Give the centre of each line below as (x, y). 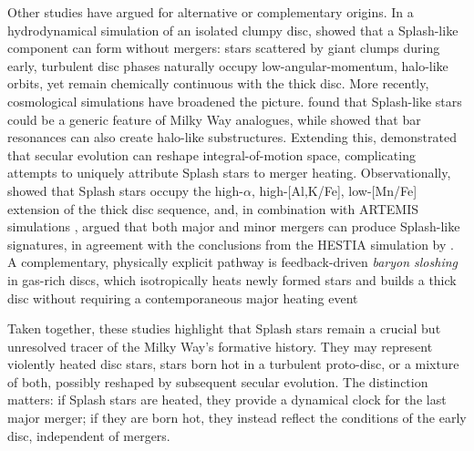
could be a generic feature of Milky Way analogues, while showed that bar (214, 119)
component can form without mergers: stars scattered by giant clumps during (224, 48)
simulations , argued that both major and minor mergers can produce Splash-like (234, 226)
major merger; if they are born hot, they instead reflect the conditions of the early (237, 418)
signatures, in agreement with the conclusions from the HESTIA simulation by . (231, 244)
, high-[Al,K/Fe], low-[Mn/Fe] (334, 190)
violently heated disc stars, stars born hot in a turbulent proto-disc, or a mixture (233, 364)
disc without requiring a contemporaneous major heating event (183, 297)
